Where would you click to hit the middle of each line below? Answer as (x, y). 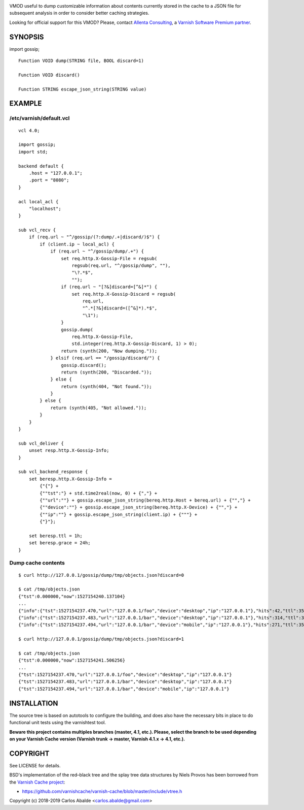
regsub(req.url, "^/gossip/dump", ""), (121, 266)
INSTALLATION (34, 703)
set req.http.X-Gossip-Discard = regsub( (124, 294)
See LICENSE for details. (35, 765)
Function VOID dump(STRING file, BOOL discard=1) (81, 61)
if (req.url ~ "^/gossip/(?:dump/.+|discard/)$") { (94, 237)
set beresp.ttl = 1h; (56, 536)
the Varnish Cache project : (37, 782)
